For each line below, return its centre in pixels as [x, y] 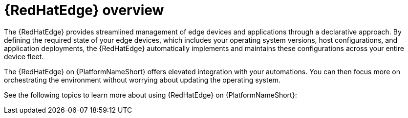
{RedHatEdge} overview [84, 10]
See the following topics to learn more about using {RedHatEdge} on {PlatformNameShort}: [150, 95]
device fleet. [24, 56]
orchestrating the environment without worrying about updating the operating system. [142, 80]
